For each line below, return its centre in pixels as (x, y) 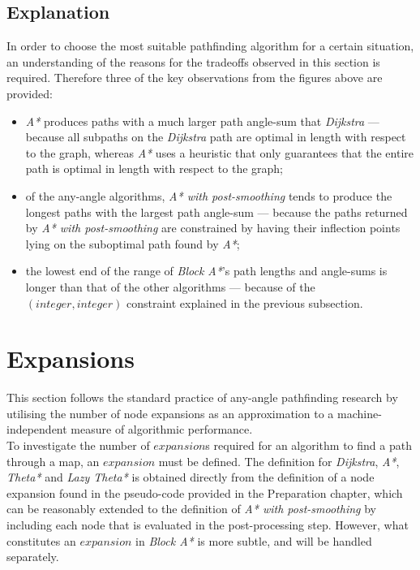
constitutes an (41, 540)
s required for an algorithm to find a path (309, 445)
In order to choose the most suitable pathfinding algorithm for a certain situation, (210, 46)
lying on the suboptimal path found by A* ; (133, 243)
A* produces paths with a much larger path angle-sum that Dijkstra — (202, 121)
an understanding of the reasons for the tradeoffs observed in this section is (193, 61)
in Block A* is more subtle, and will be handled (254, 540)
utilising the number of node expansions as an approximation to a (170, 413)
